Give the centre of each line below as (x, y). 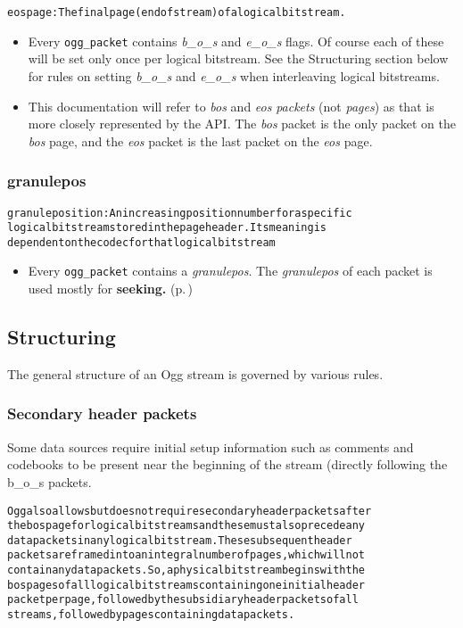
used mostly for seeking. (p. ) (110, 289)
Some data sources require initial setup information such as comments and (211, 446)
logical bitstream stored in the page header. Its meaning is (167, 228)
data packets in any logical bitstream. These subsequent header (180, 540)
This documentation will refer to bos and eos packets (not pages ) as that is (231, 106)
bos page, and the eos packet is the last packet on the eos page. (200, 140)
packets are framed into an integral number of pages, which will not (186, 555)
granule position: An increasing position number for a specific (180, 213)
